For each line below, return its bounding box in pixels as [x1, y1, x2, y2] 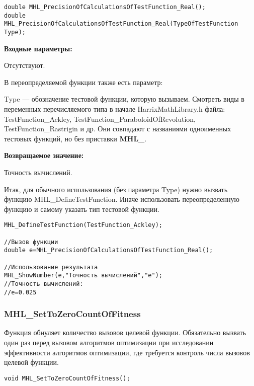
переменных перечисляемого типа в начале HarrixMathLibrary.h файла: [4, 104, 225, 114]
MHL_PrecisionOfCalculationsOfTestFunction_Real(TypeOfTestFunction [4, 20, 238, 28]
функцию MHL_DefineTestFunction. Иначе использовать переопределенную [4, 194, 239, 204]
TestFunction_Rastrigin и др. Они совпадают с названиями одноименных [4, 123, 231, 134]
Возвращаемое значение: [4, 150, 84, 161]
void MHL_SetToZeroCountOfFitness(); [4, 374, 130, 382]
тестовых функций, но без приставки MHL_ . [4, 133, 147, 143]
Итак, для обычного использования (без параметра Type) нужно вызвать [4, 184, 228, 194]
